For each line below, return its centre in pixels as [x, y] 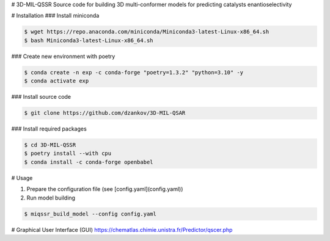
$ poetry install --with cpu [68, 153]
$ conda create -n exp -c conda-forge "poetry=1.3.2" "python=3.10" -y [134, 72]
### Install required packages [49, 129]
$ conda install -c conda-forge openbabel [89, 162]
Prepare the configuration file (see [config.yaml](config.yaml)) [105, 189]
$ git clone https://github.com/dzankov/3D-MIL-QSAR [105, 113]
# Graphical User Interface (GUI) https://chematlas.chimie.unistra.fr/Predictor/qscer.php [122, 229]
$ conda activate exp [57, 81]
